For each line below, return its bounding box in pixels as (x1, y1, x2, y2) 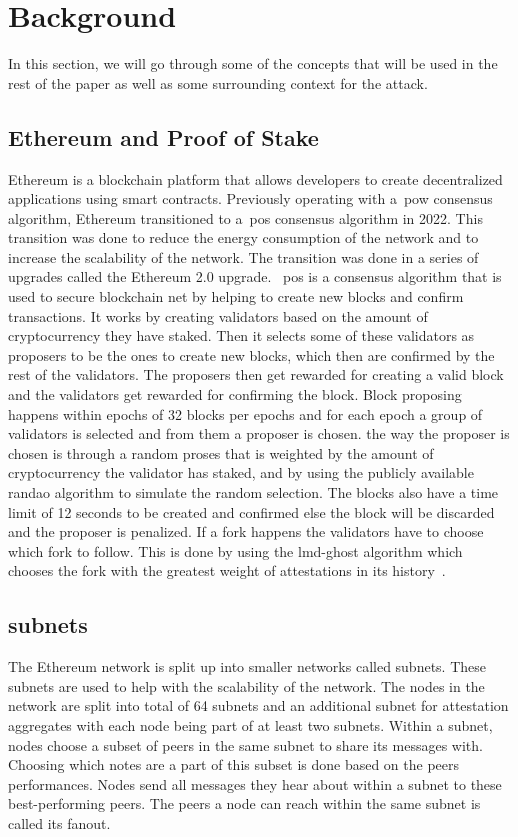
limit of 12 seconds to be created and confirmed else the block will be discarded (8, 501, 495, 522)
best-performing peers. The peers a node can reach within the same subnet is (8, 793, 481, 814)
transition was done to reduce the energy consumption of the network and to (8, 227, 479, 248)
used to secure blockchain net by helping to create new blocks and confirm (8, 286, 464, 307)
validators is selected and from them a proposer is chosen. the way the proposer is (8, 423, 510, 444)
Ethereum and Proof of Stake (8, 121, 319, 152)
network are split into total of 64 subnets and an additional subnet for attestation (8, 695, 509, 716)
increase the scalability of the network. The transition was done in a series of (8, 246, 479, 267)
